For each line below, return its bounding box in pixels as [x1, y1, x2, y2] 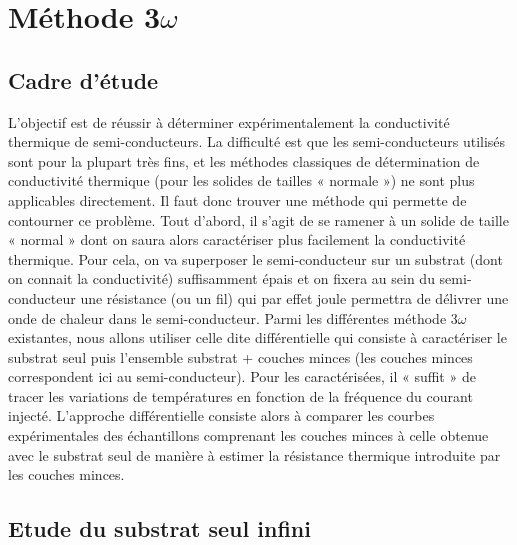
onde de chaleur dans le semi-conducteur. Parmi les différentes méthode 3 [8, 307, 458, 328]
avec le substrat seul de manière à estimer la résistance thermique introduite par [8, 444, 501, 465]
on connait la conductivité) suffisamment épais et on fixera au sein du [8, 268, 435, 289]
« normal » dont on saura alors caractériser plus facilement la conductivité [8, 229, 466, 250]
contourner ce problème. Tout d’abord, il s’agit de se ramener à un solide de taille [8, 209, 509, 230]
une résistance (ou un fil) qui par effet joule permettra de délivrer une [80, 287, 509, 308]
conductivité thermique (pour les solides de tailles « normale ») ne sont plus [8, 170, 475, 191]
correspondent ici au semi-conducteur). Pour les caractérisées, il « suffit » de [8, 366, 476, 387]
